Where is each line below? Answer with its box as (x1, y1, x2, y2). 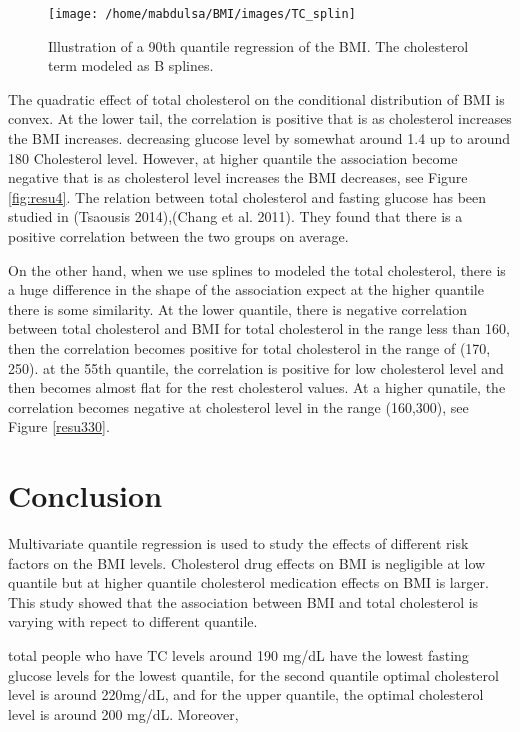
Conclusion (8, 475, 163, 516)
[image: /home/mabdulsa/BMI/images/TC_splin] (48, 7, 356, 21)
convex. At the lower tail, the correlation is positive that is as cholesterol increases (8, 108, 512, 129)
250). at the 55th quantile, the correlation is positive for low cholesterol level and (8, 357, 504, 378)
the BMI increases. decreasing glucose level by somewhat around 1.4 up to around (8, 128, 510, 149)
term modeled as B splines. (48, 55, 214, 76)
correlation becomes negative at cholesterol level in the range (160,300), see (8, 396, 469, 417)
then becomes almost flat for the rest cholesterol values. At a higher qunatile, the (8, 377, 506, 398)
